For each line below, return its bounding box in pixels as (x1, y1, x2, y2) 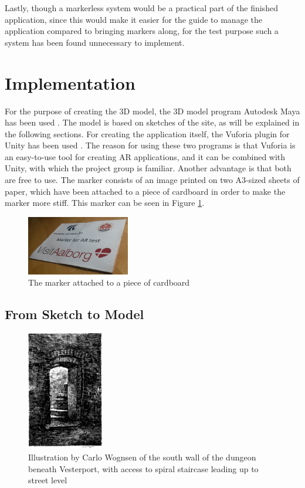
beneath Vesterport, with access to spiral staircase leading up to (28, 462, 259, 475)
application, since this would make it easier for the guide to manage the (5, 13, 262, 25)
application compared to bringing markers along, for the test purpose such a (5, 25, 279, 37)
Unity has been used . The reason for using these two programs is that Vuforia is (5, 139, 296, 151)
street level (28, 474, 67, 486)
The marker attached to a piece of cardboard (28, 276, 190, 289)
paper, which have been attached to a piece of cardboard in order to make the (5, 185, 286, 197)
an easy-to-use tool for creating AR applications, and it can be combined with (5, 150, 286, 162)
